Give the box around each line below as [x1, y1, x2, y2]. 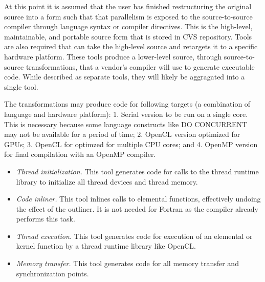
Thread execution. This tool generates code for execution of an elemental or [16, 230, 253, 241]
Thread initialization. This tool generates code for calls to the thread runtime [16, 166, 259, 176]
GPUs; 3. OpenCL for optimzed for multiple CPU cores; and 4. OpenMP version [4, 138, 258, 149]
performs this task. [16, 213, 75, 224]
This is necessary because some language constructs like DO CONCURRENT [4, 118, 248, 129]
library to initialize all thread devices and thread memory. [16, 176, 198, 187]
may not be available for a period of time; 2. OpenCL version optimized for [4, 129, 240, 139]
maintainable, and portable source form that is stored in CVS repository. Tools [4, 31, 252, 42]
